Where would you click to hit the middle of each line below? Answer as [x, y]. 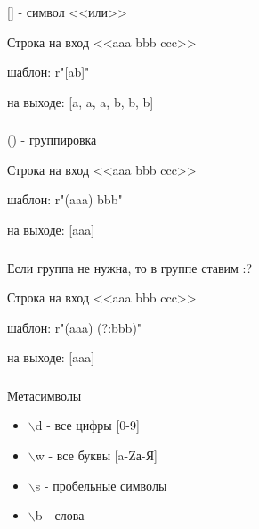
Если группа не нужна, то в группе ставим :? [130, 267]
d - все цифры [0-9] [87, 425]
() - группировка [52, 140]
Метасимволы [45, 395]
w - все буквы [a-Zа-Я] [96, 455]
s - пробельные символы [101, 485]
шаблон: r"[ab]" [49, 72]
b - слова [60, 515]
